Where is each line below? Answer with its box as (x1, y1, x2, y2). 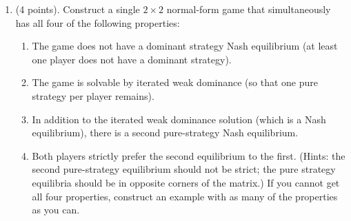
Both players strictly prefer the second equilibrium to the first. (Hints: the (32, 148, 345, 162)
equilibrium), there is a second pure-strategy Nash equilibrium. (32, 125, 299, 140)
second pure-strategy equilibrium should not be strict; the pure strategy (32, 162, 336, 176)
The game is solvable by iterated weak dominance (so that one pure (32, 75, 319, 90)
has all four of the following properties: (15, 15, 180, 30)
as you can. (32, 202, 80, 217)
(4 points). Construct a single (15, 2, 140, 16)
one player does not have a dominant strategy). (32, 52, 232, 66)
